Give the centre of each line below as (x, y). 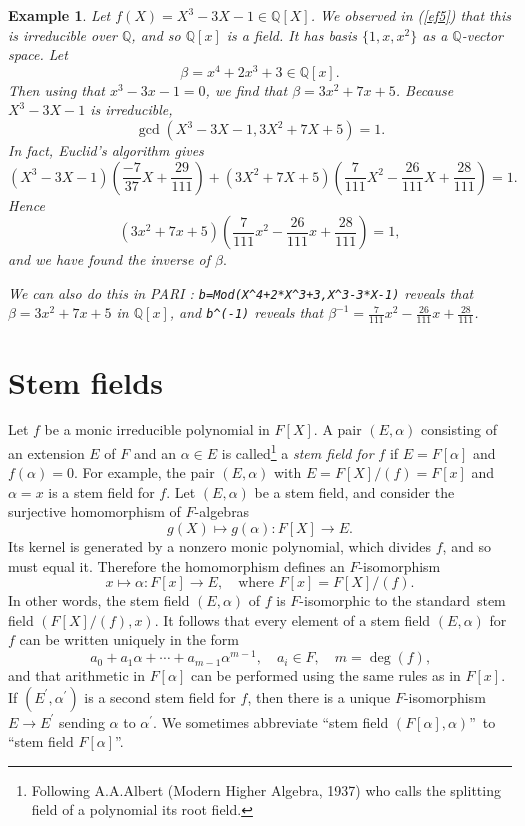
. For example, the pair (144, 472)
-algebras (222, 511)
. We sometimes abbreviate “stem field (271, 721)
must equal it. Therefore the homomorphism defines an (176, 565)
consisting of (459, 429)
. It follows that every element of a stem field (292, 619)
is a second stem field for (160, 696)
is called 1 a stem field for (297, 451)
